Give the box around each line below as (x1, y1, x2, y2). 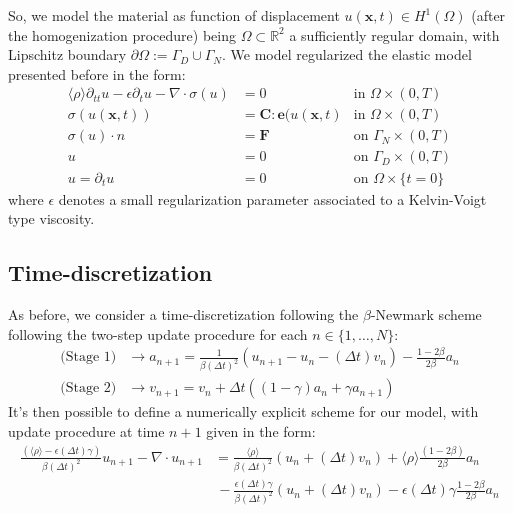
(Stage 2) (60, 381, 117, 396)
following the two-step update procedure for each (8, 323, 308, 344)
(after (471, 5, 506, 25)
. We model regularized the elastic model (222, 44, 472, 65)
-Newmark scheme (370, 303, 482, 324)
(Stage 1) (60, 350, 117, 365)
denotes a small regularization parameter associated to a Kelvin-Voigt (58, 188, 487, 209)
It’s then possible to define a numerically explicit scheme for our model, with (8, 401, 479, 422)
